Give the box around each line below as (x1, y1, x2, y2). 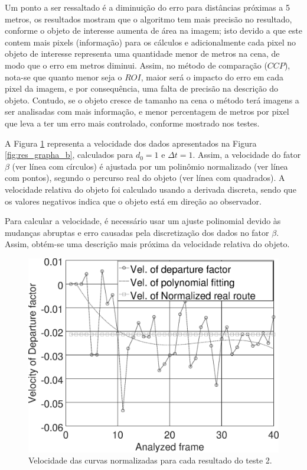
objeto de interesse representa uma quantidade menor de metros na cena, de (5, 47, 280, 60)
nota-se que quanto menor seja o (5, 70, 122, 83)
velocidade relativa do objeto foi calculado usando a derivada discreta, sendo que (5, 183, 296, 195)
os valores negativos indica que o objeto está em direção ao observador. (5, 195, 262, 207)
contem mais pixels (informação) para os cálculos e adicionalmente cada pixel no (5, 35, 296, 48)
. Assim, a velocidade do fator (192, 148, 301, 161)
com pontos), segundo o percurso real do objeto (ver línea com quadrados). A (5, 171, 285, 184)
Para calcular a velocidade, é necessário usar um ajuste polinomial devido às (5, 215, 281, 227)
